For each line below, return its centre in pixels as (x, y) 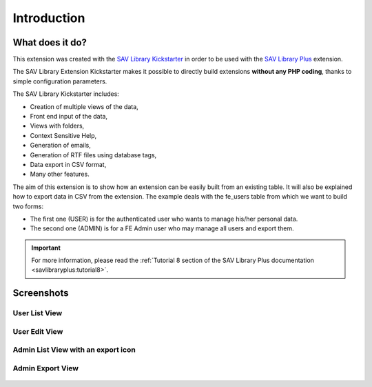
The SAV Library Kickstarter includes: (66, 94)
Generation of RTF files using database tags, (93, 155)
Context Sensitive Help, (63, 135)
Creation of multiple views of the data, (84, 106)
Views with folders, (57, 126)
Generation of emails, (60, 146)
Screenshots (41, 293)
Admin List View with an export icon (74, 350)
